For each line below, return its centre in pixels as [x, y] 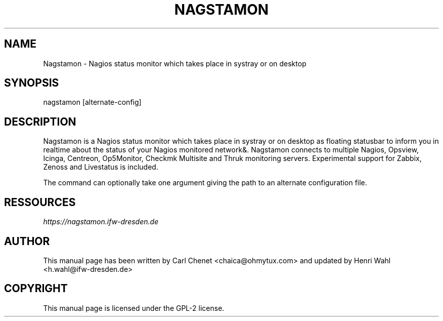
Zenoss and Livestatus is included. [101, 167]
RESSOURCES [40, 202]
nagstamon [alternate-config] [92, 102]
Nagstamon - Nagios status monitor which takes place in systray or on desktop [175, 63]
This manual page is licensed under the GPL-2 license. [134, 308]
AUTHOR [27, 241]
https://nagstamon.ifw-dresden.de [101, 222]
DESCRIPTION [40, 122]
